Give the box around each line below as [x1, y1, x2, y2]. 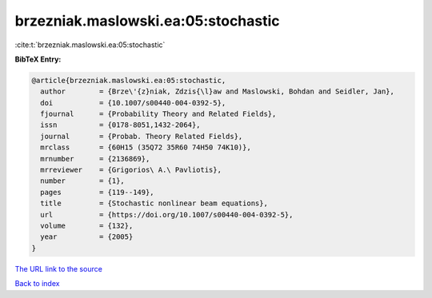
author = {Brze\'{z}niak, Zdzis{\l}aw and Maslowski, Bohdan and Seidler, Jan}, [40, 87, 395, 96]
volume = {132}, [40, 221, 134, 230]
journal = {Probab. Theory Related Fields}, [40, 132, 243, 141]
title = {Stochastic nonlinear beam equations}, [40, 199, 268, 208]
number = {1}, [40, 177, 126, 185]
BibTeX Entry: [14, 54, 62, 64]
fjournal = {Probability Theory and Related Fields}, [40, 109, 277, 119]
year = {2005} [40, 232, 134, 241]
